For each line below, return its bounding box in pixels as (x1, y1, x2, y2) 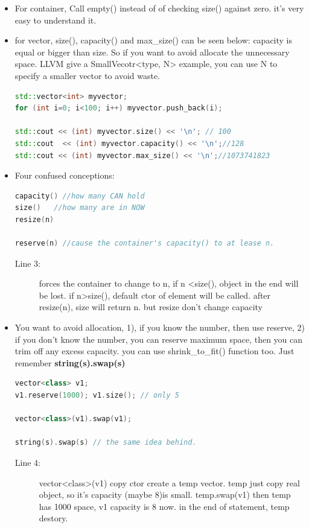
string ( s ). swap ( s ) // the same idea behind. (14, 438, 197, 447)
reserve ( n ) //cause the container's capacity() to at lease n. (14, 239, 275, 248)
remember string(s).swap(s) (14, 356, 126, 369)
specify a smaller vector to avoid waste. (14, 69, 161, 81)
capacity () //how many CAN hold (14, 191, 145, 200)
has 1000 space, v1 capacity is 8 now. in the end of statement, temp (39, 500, 290, 512)
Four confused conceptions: (14, 169, 115, 182)
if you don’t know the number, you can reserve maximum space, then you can (14, 332, 303, 345)
